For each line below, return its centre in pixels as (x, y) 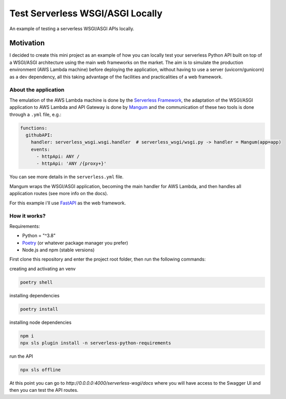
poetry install (39, 309)
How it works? (28, 216)
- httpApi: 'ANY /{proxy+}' (71, 164)
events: (41, 149)
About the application (37, 90)
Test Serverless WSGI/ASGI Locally (86, 13)
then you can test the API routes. (44, 390)
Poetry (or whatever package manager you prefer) (75, 243)
